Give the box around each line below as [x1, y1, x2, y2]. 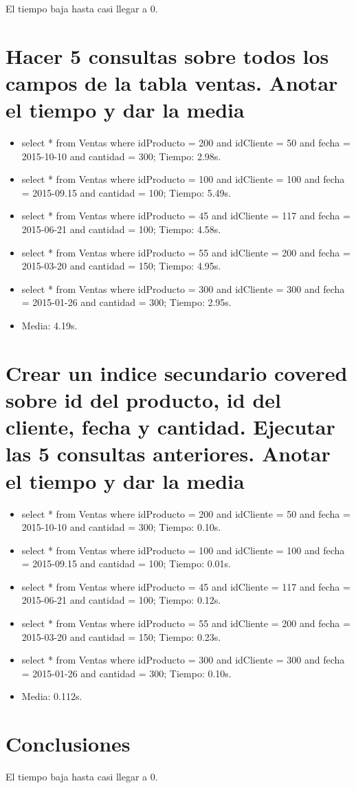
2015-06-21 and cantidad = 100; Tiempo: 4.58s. [21, 222, 221, 237]
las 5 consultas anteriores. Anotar [5, 439, 331, 468]
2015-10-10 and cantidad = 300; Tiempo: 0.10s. [21, 520, 221, 534]
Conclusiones [5, 730, 131, 758]
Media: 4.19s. [21, 318, 78, 333]
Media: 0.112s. [21, 689, 82, 703]
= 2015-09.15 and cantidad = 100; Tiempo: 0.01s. [21, 556, 231, 571]
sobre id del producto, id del [5, 386, 281, 413]
